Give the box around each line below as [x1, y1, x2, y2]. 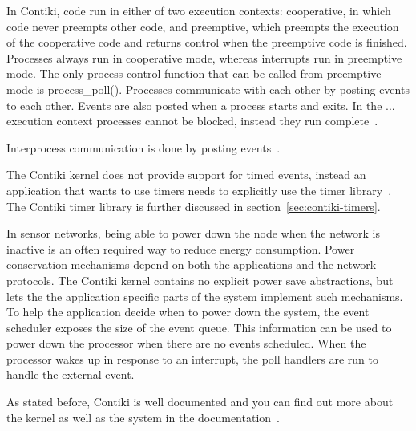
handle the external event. [6, 366, 135, 383]
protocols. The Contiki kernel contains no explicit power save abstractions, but [6, 271, 394, 288]
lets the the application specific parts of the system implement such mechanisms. [6, 287, 403, 304]
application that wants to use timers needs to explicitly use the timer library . [6, 181, 392, 198]
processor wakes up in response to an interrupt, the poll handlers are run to [6, 350, 378, 367]
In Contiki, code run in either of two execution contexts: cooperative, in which [6, 2, 391, 18]
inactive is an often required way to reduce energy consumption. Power [6, 240, 355, 257]
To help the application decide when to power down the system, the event [6, 303, 370, 320]
